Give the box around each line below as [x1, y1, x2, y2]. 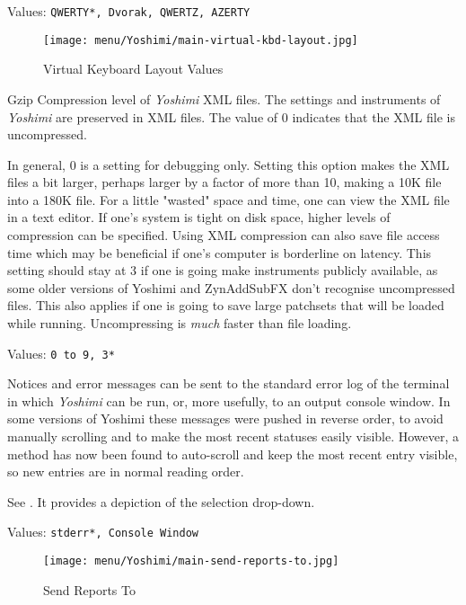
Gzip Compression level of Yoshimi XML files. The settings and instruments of [7, 89, 441, 108]
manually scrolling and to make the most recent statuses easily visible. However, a [7, 427, 460, 446]
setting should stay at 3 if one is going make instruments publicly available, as [7, 261, 438, 280]
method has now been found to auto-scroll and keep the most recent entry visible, [7, 444, 458, 463]
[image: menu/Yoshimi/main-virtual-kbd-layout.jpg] [43, 33, 358, 47]
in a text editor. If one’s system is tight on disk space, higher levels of [7, 208, 391, 227]
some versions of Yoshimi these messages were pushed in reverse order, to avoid [7, 409, 444, 428]
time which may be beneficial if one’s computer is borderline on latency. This [7, 243, 432, 262]
